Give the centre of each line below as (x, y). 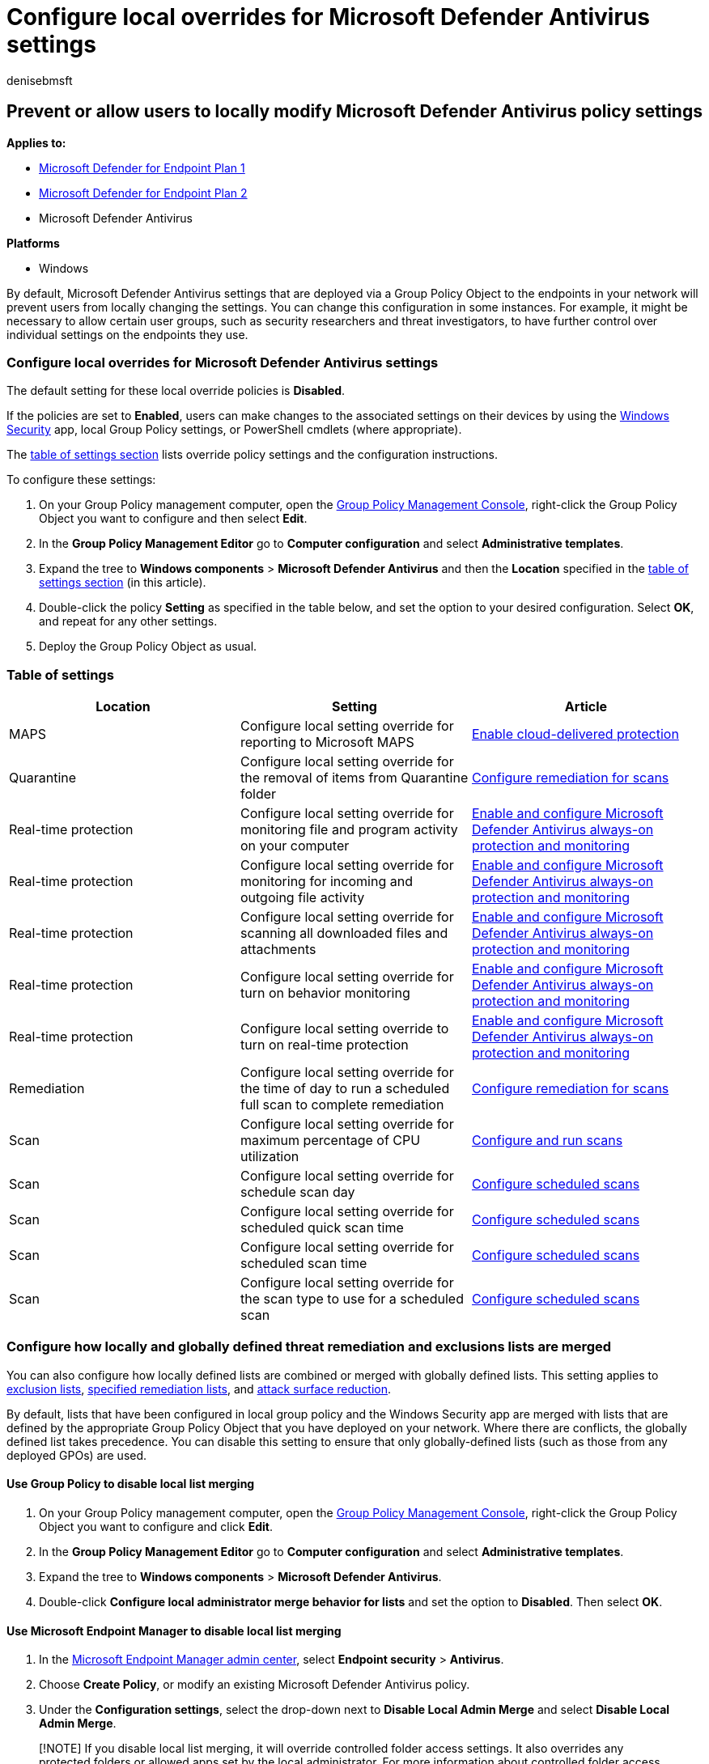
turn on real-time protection (324, 1045)
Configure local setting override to (344, 1029)
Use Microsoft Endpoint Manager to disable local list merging (174, 1630)
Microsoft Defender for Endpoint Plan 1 (142, 167)
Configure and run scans (547, 1141)
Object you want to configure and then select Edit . (173, 519)
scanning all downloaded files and (344, 933)
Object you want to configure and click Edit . (156, 1527)
